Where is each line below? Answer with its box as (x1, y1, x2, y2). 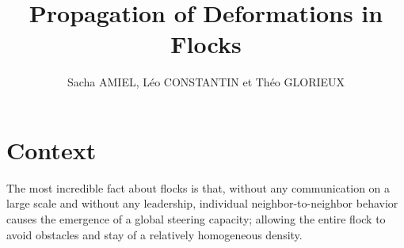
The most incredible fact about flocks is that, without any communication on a (6, 179, 391, 196)
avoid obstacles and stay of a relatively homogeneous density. (6, 226, 303, 242)
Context (6, 133, 97, 166)
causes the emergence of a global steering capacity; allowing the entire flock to (6, 211, 386, 227)
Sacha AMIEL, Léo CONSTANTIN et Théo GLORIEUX (67, 74, 345, 90)
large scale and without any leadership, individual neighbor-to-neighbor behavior (6, 195, 398, 212)
